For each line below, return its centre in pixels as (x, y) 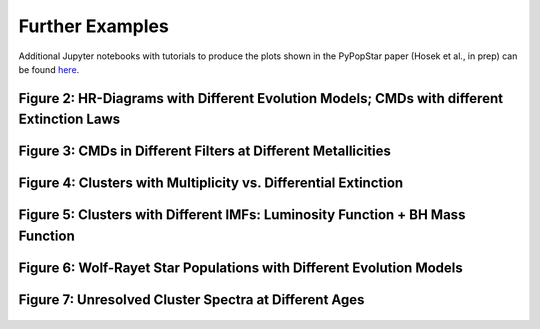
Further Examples (93, 26)
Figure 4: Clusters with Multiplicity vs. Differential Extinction (211, 183)
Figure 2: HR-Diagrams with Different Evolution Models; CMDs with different (261, 98)
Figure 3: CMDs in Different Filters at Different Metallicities (205, 151)
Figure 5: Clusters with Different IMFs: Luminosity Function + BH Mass (242, 215)
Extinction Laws (69, 119)
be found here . (49, 69)
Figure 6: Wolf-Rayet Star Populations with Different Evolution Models (241, 268)
